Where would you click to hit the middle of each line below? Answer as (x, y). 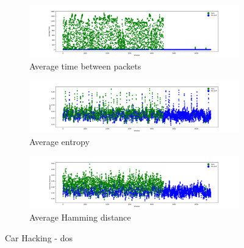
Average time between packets (85, 66)
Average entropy (59, 141)
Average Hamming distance (80, 217)
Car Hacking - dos (39, 237)
